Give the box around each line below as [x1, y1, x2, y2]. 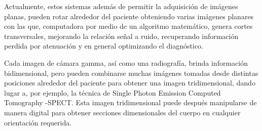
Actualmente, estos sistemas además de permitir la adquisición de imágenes [4, 1, 238, 11]
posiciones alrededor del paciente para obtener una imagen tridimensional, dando [4, 77, 255, 88]
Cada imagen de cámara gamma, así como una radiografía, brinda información [4, 57, 248, 68]
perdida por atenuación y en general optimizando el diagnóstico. [4, 40, 204, 51]
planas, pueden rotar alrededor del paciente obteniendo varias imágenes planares [4, 11, 254, 21]
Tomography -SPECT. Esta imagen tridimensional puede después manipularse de [4, 97, 257, 108]
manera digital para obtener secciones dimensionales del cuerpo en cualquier [4, 107, 241, 117]
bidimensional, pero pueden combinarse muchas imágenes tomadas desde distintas [4, 67, 258, 78]
